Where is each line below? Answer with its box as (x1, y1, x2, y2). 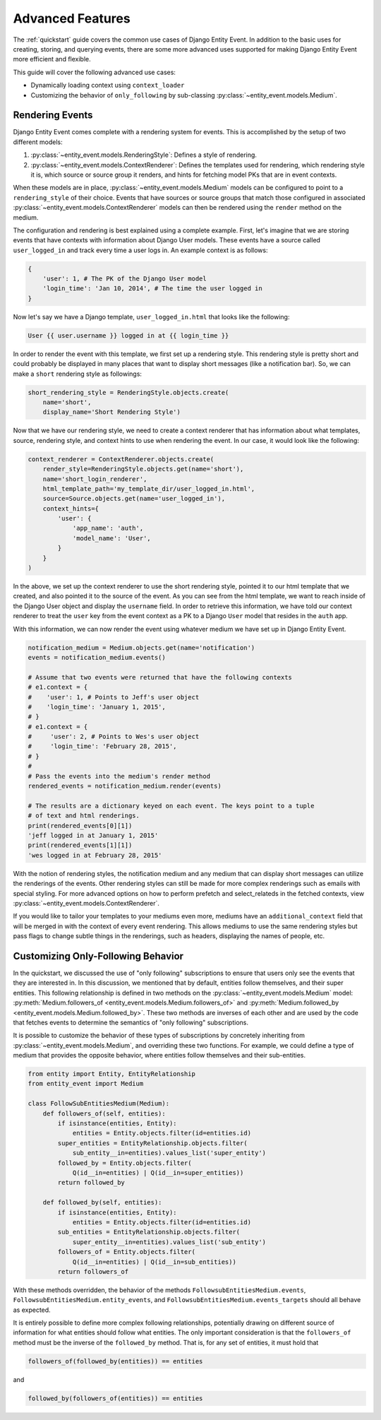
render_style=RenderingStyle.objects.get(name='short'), (42, 465, 244, 473)
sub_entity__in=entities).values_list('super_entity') (72, 1149, 267, 1157)
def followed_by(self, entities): (42, 1198, 162, 1207)
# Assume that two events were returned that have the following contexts (28, 673, 293, 681)
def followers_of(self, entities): (42, 1109, 166, 1118)
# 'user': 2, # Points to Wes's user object (28, 733, 200, 741)
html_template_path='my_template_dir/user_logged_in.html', (42, 485, 255, 492)
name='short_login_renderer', (42, 475, 147, 483)
